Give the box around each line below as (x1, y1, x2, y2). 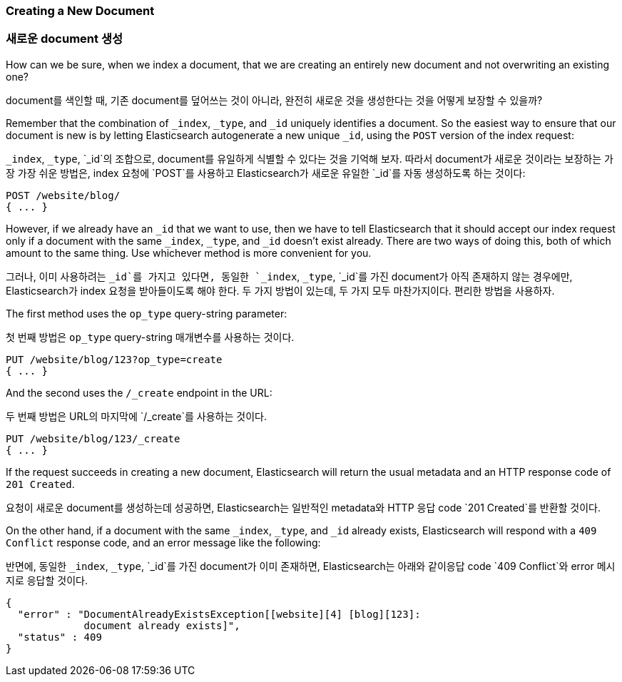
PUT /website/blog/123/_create (6, 432, 180, 444)
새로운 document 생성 (6, 31, 123, 46)
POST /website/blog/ (6, 189, 121, 201)
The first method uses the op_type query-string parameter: (6, 307, 287, 320)
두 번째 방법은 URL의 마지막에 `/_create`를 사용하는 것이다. (6, 409, 267, 422)
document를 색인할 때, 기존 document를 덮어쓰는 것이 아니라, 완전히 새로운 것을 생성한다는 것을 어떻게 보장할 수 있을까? (6, 93, 543, 106)
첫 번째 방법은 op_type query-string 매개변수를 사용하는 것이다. (6, 330, 295, 343)
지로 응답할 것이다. (6, 574, 88, 586)
